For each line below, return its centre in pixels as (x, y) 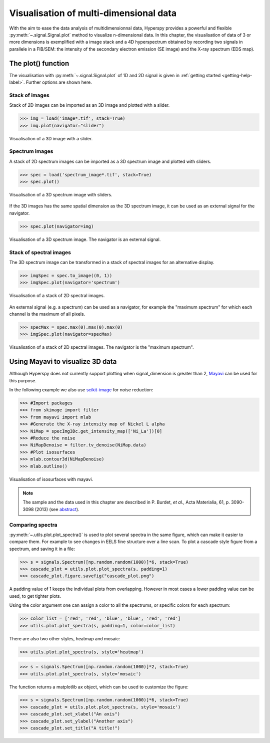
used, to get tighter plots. (35, 596)
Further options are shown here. (59, 82)
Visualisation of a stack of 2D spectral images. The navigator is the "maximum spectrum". (102, 347)
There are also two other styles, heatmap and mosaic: (65, 638)
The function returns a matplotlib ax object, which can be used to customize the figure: (99, 687)
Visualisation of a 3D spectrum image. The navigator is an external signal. (85, 239)
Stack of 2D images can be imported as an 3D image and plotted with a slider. (89, 105)
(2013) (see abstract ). (57, 509)
